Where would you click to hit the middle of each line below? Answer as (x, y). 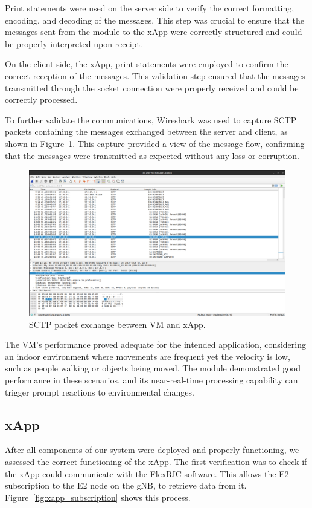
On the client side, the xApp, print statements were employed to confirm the (147, 64)
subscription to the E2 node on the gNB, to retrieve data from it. (126, 485)
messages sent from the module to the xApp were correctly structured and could (154, 32)
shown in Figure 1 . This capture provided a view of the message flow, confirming (155, 143)
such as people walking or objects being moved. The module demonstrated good (153, 368)
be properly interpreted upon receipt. (74, 43)
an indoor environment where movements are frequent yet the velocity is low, (148, 356)
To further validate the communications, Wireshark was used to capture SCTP (151, 119)
